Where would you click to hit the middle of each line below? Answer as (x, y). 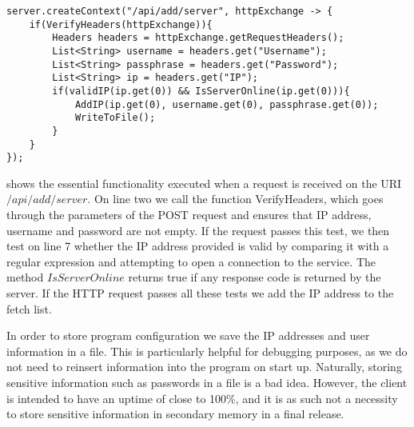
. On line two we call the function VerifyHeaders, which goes (235, 199)
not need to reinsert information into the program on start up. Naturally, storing (204, 367)
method (25, 277)
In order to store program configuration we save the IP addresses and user (188, 335)
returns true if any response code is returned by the (255, 277)
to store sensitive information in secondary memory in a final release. (175, 414)
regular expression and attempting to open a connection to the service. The (191, 261)
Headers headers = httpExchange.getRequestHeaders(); (198, 38)
